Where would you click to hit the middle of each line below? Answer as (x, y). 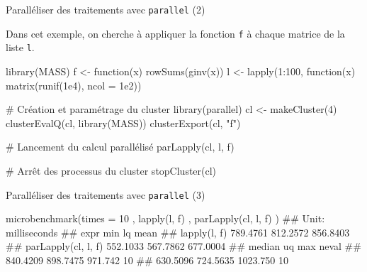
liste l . (20, 47)
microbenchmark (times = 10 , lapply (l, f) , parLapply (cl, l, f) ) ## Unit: (165, 218)
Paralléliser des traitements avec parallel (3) (106, 194)
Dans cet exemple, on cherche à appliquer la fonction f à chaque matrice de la (175, 33)
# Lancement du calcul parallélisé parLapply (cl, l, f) (120, 147)
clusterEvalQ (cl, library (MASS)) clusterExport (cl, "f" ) (123, 123)
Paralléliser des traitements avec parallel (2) (106, 9)
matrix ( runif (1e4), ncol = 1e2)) (74, 85)
